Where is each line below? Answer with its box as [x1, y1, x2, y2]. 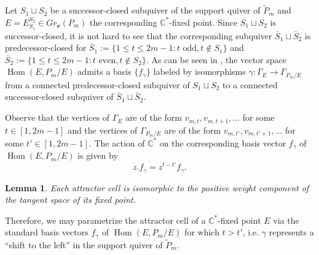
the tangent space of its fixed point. [5, 193, 136, 206]
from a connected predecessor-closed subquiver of [5, 78, 190, 91]
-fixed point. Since [169, 15, 238, 28]
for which [184, 226, 219, 238]
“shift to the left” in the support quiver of [5, 238, 163, 251]
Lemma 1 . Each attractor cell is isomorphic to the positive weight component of [5, 181, 309, 194]
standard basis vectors [5, 226, 89, 238]
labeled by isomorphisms [153, 65, 246, 78]
